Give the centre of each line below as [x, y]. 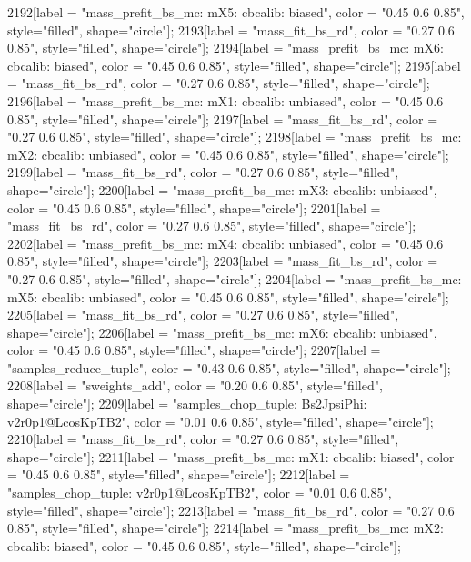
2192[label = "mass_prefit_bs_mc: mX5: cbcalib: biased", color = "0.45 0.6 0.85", [236, 12]
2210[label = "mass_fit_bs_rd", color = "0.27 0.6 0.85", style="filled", [203, 439]
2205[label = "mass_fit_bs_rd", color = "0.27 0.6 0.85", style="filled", [203, 315]
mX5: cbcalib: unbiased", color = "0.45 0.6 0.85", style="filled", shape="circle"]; [228, 296]
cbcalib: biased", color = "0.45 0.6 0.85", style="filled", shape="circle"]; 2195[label [234, 65]
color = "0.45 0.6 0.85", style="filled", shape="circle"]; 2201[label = [194, 207]
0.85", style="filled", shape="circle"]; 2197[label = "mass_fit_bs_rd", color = [223, 118]
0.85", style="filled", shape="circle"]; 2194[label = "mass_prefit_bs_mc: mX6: [225, 48]
